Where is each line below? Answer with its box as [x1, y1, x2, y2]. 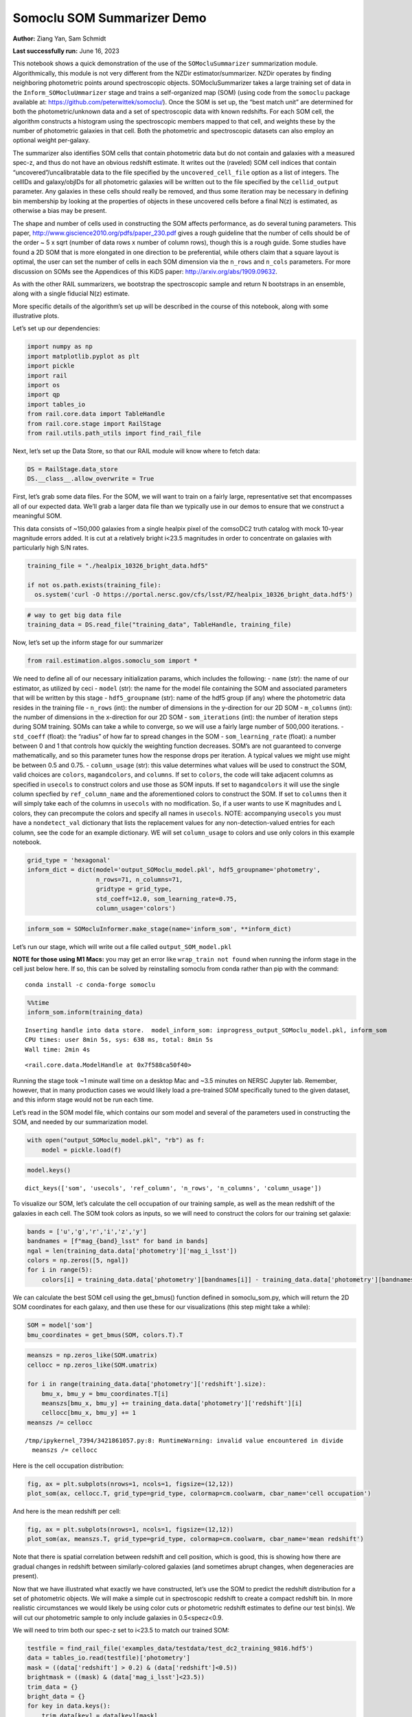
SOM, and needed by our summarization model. [12, 1118, 148, 1126]
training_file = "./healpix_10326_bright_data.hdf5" [27, 562, 209, 570]
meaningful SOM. [12, 512, 62, 520]
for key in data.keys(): [27, 1702, 111, 1710]
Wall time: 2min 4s [25, 1045, 91, 1054]
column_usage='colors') [95, 904, 176, 912]
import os [27, 381, 60, 389]
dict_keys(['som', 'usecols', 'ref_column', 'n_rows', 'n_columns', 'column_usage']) [25, 1185, 322, 1192]
